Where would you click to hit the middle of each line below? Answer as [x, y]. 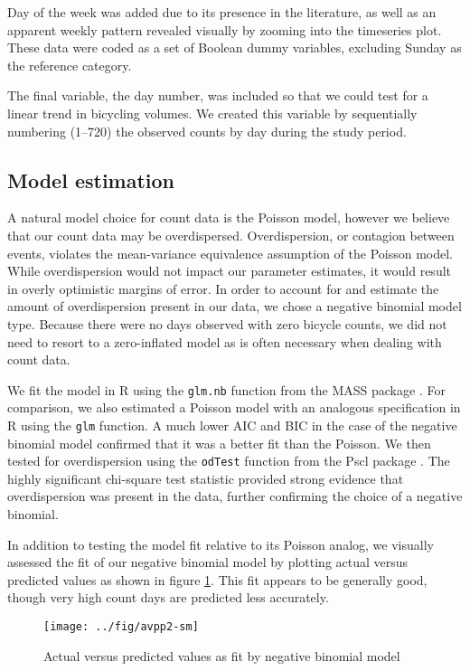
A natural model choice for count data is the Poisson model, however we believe [229, 217]
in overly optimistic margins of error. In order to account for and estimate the [223, 288]
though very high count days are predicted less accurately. [168, 597]
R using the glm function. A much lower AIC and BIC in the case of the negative [232, 425]
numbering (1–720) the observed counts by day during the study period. [207, 131]
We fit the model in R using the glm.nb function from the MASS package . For [226, 389]
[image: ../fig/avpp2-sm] [121, 627]
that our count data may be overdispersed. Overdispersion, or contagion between [231, 235]
